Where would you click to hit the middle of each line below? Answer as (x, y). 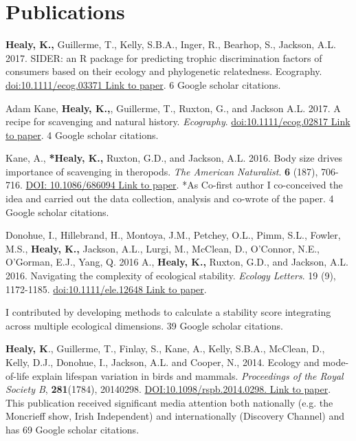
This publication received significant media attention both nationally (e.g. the (169, 402)
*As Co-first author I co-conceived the (263, 185)
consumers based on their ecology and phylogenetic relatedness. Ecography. (164, 71)
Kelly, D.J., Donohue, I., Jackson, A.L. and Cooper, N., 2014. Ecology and (163, 362)
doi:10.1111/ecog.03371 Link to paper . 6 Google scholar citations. (143, 84)
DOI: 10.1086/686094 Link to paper (101, 185)
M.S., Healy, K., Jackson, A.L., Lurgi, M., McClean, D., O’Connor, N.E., (163, 248)
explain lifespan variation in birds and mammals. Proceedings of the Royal (188, 375)
